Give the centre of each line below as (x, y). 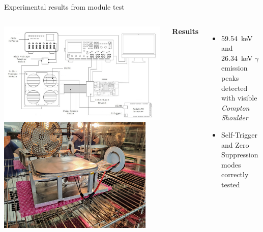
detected (235, 88)
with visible (239, 98)
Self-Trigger (239, 134)
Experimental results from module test (64, 7)
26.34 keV (237, 58)
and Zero (235, 144)
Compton (236, 107)
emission (235, 68)
